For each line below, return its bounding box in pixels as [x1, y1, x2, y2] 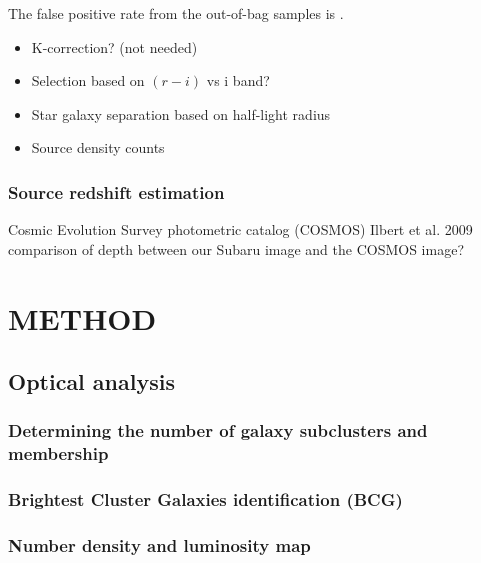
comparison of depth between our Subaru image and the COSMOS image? [8, 238, 464, 259]
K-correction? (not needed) [31, 36, 198, 57]
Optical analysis [8, 366, 175, 397]
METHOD [8, 297, 157, 338]
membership [8, 441, 109, 466]
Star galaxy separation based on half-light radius [31, 103, 331, 124]
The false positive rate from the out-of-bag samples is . [8, 3, 344, 23]
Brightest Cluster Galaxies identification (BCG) [8, 487, 403, 512]
